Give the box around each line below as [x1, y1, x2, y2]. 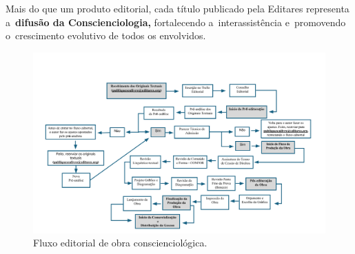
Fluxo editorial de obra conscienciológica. [33, 235, 207, 250]
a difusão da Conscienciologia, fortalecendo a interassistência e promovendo [6, 14, 346, 29]
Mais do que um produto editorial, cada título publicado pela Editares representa [6, 1, 349, 15]
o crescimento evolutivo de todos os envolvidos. [6, 28, 206, 43]
